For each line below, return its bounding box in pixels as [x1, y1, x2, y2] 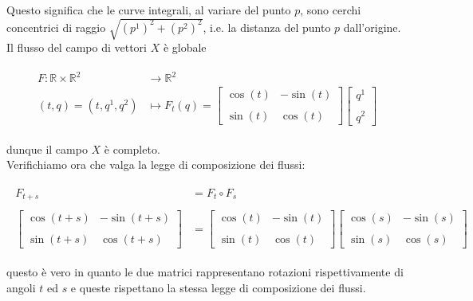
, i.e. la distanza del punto [203, 18, 331, 35]
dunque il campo [6, 140, 88, 157]
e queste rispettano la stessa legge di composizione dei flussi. [70, 279, 366, 296]
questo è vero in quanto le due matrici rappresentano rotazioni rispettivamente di [6, 264, 404, 280]
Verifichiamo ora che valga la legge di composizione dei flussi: [6, 156, 305, 173]
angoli [6, 279, 36, 296]
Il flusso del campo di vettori [6, 39, 147, 56]
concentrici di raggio [6, 18, 106, 35]
